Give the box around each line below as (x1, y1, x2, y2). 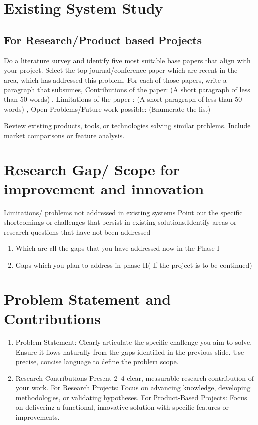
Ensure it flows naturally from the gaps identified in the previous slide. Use (15, 346, 244, 357)
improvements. (15, 412, 60, 422)
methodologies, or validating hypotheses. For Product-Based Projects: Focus (15, 392, 247, 402)
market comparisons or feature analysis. (4, 130, 125, 140)
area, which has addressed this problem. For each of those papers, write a (4, 74, 227, 85)
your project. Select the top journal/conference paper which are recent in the (4, 65, 238, 75)
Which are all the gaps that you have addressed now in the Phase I (15, 243, 220, 253)
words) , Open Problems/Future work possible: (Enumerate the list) (4, 103, 211, 114)
